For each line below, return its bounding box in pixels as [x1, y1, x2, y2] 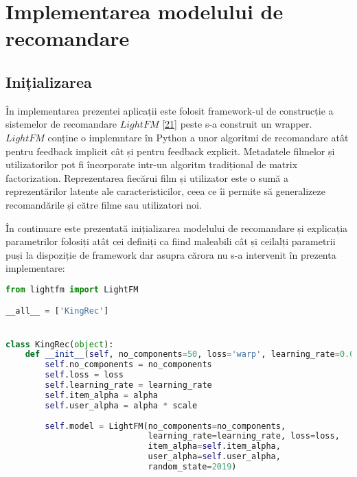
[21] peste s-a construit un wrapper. [162, 117, 312, 131]
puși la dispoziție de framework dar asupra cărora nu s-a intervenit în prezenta [5, 247, 336, 261]
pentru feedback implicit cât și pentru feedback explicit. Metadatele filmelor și [5, 143, 335, 158]
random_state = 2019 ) [148, 462, 237, 472]
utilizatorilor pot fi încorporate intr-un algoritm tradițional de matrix [5, 157, 298, 172]
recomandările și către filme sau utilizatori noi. [5, 197, 202, 211]
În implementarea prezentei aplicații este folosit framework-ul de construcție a [5, 103, 334, 117]
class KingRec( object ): [5, 339, 114, 349]
